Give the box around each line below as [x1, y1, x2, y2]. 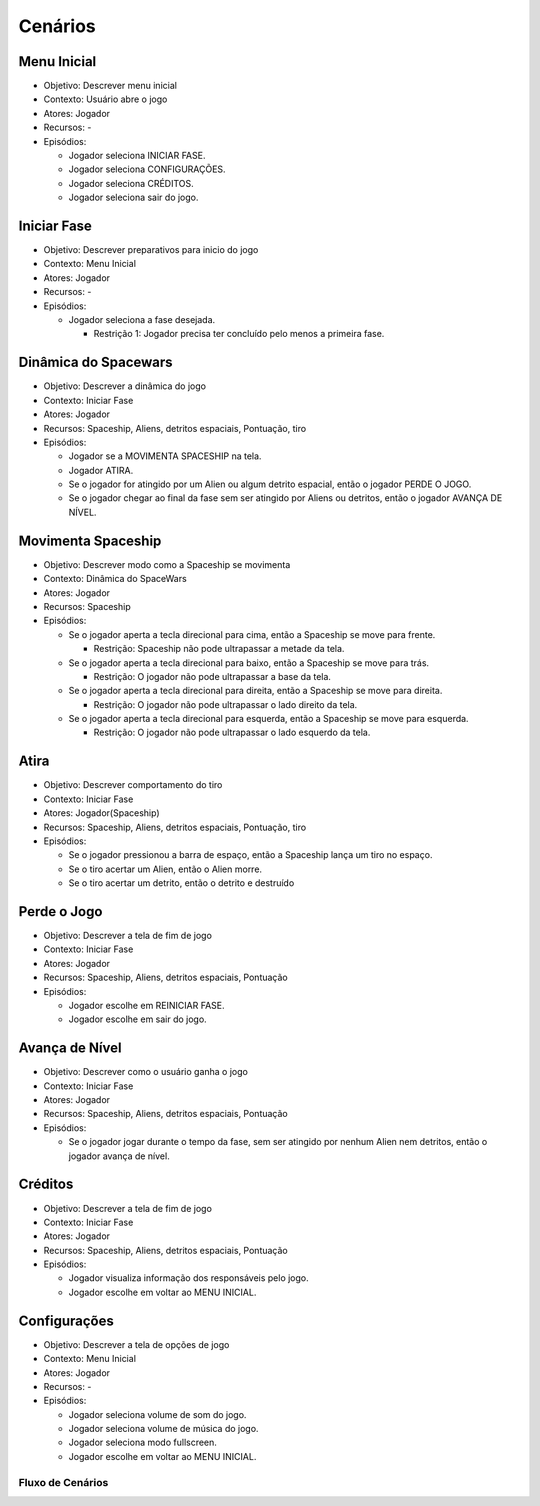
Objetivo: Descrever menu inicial [43, 80, 177, 92]
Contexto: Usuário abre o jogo [43, 93, 168, 105]
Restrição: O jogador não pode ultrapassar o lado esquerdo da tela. [93, 726, 371, 739]
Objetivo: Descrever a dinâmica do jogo [43, 380, 207, 392]
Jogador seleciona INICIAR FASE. [68, 150, 206, 162]
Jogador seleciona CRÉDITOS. [68, 177, 194, 189]
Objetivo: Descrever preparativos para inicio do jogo [43, 244, 259, 256]
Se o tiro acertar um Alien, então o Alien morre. [68, 863, 263, 875]
